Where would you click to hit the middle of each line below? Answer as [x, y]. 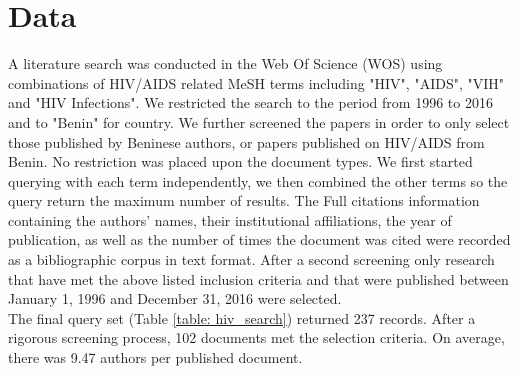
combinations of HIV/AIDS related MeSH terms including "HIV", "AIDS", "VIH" [256, 82]
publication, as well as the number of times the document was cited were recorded [259, 239]
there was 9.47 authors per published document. [155, 357]
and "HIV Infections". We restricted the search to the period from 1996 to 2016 [250, 102]
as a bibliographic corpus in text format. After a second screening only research [251, 259]
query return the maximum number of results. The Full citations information [244, 200]
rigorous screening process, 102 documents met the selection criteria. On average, [256, 337]
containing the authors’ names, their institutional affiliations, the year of [230, 219]
